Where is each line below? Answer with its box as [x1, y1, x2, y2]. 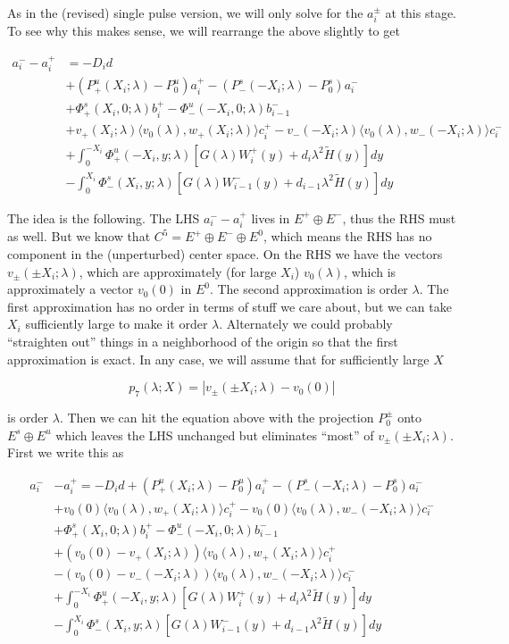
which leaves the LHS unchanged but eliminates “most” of [55, 425, 374, 444]
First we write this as [7, 443, 124, 462]
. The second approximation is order [209, 280, 408, 298]
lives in [251, 208, 290, 227]
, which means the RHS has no [263, 227, 432, 246]
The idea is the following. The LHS [7, 208, 200, 227]
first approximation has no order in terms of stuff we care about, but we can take [7, 297, 452, 315]
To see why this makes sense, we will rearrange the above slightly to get [7, 21, 400, 40]
